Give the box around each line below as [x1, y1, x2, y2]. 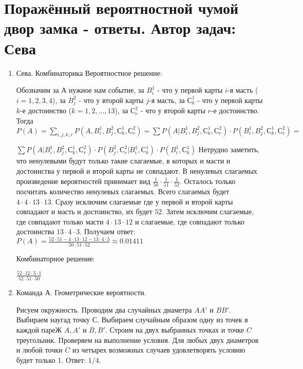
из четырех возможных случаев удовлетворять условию [72, 344, 245, 355]
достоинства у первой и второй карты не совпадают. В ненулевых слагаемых [16, 166, 257, 176]
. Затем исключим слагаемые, [162, 206, 254, 217]
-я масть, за [148, 94, 185, 105]
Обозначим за [16, 85, 59, 95]
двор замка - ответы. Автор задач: [4, 17, 236, 38]
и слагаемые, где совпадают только [135, 216, 244, 227]
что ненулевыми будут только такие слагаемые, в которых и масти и [16, 155, 231, 166]
